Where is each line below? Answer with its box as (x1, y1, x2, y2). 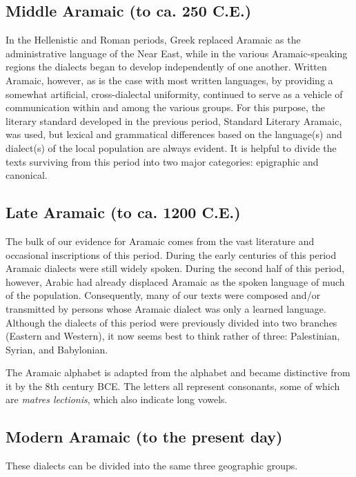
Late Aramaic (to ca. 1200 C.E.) (6, 202, 241, 223)
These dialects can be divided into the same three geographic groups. (6, 458, 298, 473)
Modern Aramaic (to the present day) (6, 426, 283, 447)
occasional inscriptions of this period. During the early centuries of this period (6, 247, 337, 262)
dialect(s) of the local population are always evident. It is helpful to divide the (6, 140, 337, 155)
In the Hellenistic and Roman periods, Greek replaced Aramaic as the (6, 32, 301, 47)
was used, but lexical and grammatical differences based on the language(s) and (6, 127, 342, 142)
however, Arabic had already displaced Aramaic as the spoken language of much (6, 274, 345, 289)
